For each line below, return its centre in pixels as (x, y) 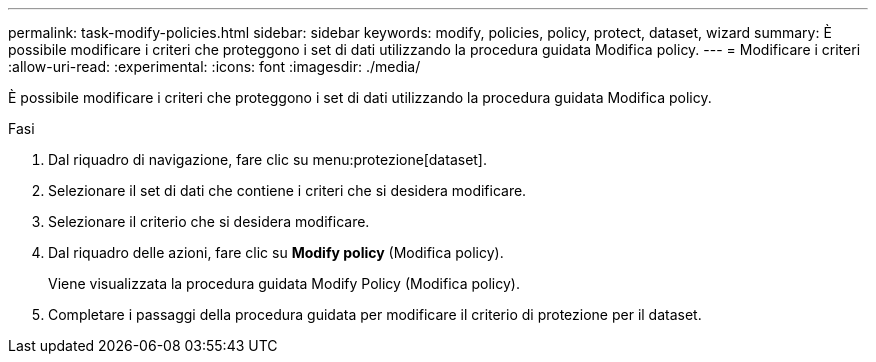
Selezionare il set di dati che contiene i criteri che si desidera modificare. (287, 190)
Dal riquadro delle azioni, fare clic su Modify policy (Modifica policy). (276, 252)
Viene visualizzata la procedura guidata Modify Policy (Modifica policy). (284, 283)
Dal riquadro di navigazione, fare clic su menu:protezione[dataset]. (268, 159)
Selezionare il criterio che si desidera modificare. (209, 221)
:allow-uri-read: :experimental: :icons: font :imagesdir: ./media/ (214, 66)
